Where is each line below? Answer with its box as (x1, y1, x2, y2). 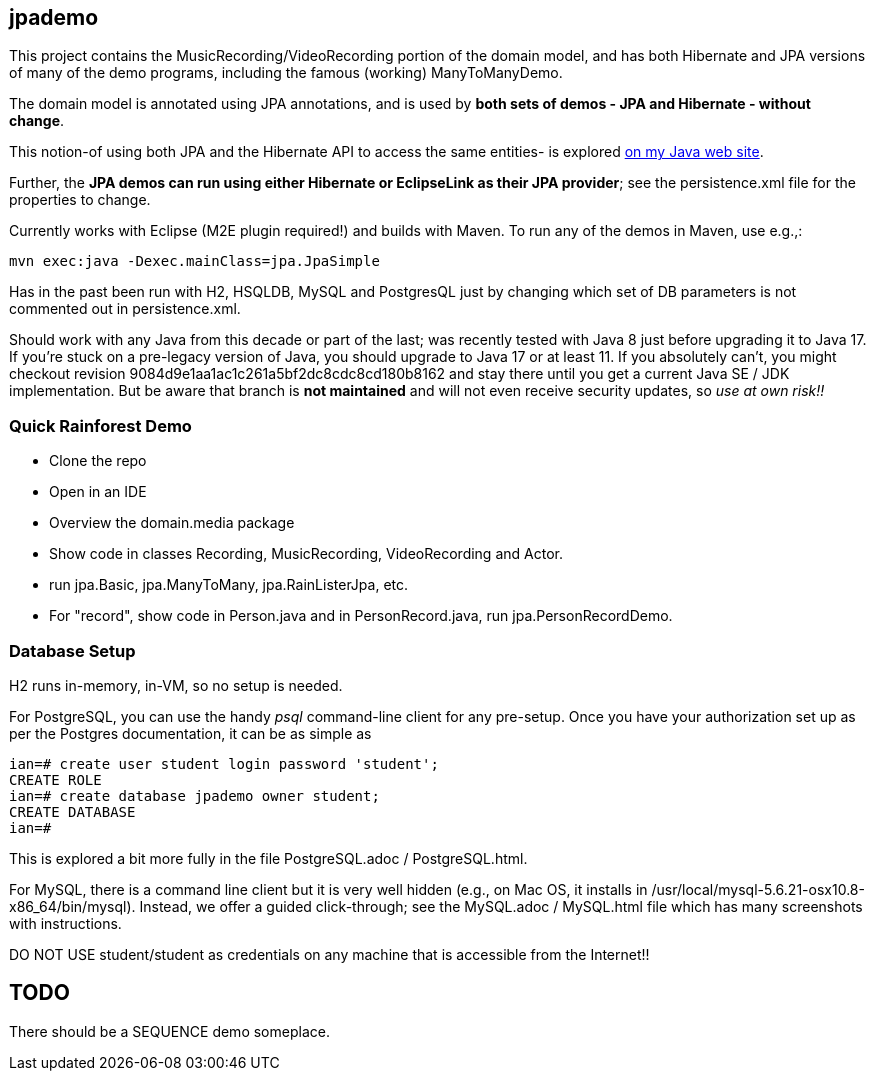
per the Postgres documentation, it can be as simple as (9, 724, 372, 742)
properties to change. (9, 191, 151, 209)
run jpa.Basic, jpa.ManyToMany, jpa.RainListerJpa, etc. (49, 576, 409, 594)
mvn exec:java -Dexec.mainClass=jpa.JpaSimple (9, 253, 380, 270)
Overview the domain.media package (49, 514, 295, 532)
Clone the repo (49, 452, 147, 470)
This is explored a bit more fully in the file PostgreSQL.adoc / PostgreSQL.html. (9, 849, 528, 867)
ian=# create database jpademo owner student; (9, 787, 380, 804)
